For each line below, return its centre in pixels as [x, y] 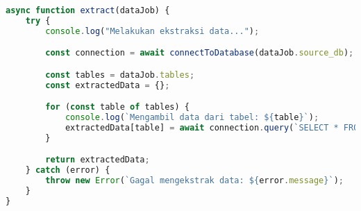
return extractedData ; [98, 160]
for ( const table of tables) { [117, 107]
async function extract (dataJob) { [88, 10]
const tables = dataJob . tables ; [120, 75]
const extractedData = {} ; [108, 85]
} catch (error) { [68, 170]
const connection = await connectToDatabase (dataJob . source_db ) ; [200, 53]
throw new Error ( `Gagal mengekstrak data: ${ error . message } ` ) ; [194, 181]
